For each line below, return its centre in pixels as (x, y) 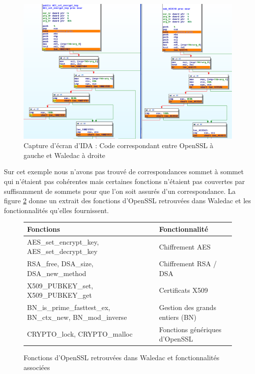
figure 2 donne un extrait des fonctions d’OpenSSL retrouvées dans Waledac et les (127, 201)
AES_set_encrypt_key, (63, 241)
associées (37, 367)
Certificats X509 (183, 290)
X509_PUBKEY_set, (60, 285)
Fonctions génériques (190, 329)
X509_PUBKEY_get (60, 295)
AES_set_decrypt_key (62, 251)
